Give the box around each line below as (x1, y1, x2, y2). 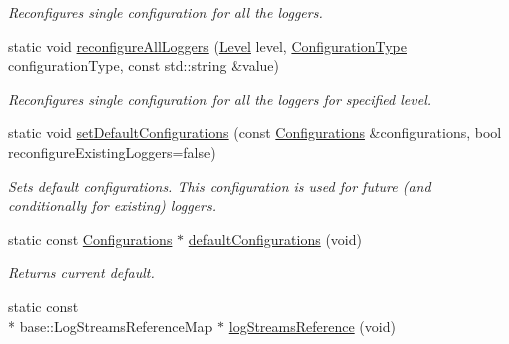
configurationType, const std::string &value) (8, 55, 280, 76)
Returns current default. (8, 262, 155, 283)
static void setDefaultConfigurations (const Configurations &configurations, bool (8, 122, 502, 143)
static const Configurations (8, 228, 173, 249)
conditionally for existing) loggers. (8, 195, 216, 216)
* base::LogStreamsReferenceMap (8, 315, 213, 336)
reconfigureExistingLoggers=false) (8, 141, 216, 162)
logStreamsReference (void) (228, 315, 396, 336)
